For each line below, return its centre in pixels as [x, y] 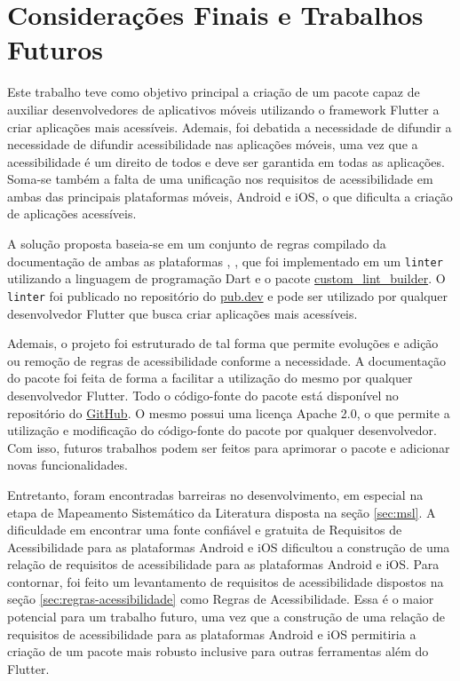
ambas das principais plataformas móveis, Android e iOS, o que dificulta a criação [230, 196]
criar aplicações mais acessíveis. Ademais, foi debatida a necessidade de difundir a [230, 127]
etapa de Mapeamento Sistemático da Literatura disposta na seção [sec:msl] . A [222, 512]
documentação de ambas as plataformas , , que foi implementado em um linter [225, 261]
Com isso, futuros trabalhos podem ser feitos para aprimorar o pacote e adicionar [229, 447]
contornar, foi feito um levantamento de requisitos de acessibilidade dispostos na [226, 581]
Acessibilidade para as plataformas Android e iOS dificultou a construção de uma [229, 546]
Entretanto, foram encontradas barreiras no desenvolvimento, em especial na [215, 494]
